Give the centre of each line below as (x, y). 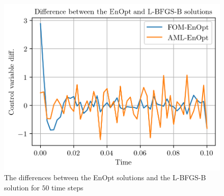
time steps (67, 188)
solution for (22, 188)
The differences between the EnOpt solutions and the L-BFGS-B (105, 177)
